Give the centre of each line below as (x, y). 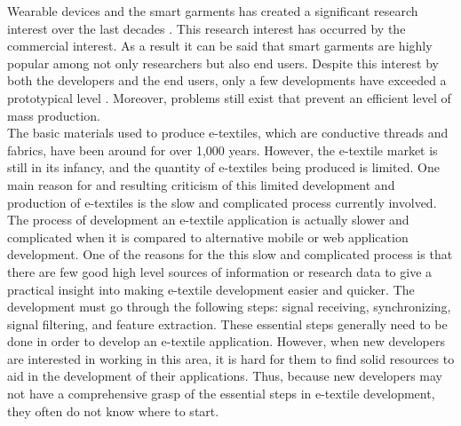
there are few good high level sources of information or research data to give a (220, 271)
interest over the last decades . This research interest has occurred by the (207, 28)
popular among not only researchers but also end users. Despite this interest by (223, 63)
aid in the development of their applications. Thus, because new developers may (225, 376)
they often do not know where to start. (113, 410)
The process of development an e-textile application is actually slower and (208, 220)
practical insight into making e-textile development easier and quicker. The (211, 289)
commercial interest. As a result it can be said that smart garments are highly (220, 46)
